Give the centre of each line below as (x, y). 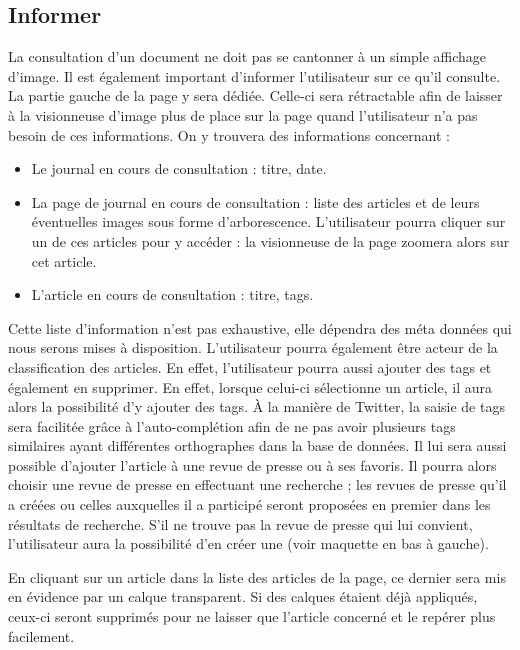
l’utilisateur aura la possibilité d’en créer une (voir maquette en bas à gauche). (248, 543)
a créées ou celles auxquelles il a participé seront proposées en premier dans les (249, 504)
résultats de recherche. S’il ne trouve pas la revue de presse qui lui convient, (240, 523)
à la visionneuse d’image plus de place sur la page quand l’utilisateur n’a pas (243, 114)
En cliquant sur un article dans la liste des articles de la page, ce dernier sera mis (257, 576)
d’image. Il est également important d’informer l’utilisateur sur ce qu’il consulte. (254, 75)
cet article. (64, 260)
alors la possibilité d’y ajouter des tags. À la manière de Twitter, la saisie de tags (256, 406)
